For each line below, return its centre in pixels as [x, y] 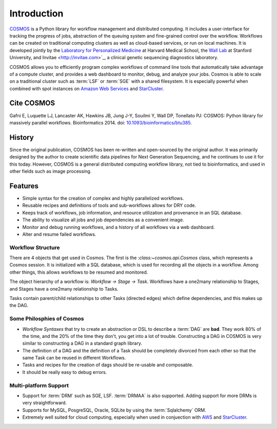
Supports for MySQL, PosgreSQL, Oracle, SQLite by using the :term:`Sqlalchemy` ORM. [114, 410]
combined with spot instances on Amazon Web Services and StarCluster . [87, 88]
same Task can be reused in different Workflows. [74, 358]
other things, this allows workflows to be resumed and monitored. [79, 272]
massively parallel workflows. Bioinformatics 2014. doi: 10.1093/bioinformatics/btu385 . [101, 122]
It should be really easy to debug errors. [65, 372]
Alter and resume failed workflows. [59, 234]
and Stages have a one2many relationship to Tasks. [64, 289]
